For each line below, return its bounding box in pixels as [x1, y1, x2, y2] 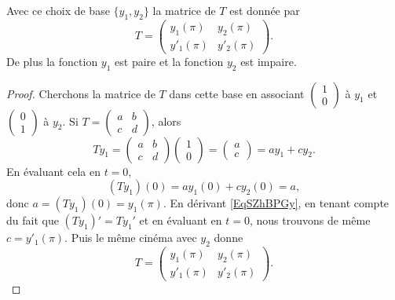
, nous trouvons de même [249, 212, 371, 229]
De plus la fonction [6, 53, 98, 69]
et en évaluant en [139, 212, 222, 229]
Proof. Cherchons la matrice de [6, 85, 155, 101]
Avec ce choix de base [6, 2, 110, 18]
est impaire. [240, 53, 297, 69]
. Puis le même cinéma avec [64, 229, 197, 246]
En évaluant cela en [6, 163, 101, 179]
